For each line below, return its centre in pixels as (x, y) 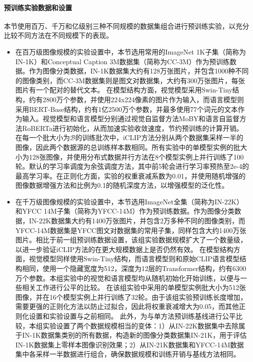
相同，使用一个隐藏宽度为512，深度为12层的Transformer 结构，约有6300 (134, 268)
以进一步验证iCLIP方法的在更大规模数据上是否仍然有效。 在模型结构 (124, 249)
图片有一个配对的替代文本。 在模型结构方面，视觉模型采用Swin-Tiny (124, 90)
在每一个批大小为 (43, 137)
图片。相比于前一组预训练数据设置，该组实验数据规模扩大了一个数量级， (131, 240)
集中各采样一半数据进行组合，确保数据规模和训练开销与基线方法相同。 (128, 354)
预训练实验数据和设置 (38, 7)
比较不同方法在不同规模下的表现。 (58, 35)
